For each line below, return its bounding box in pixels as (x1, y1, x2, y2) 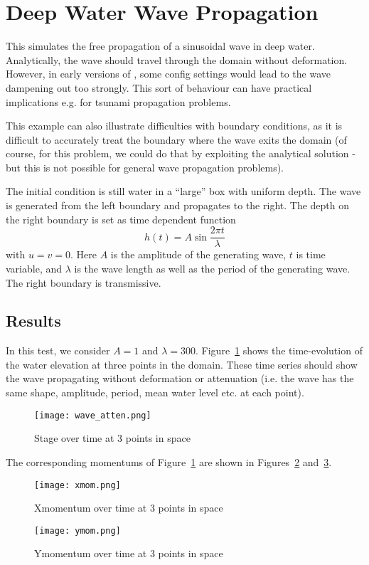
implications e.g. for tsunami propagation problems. (6, 94, 231, 109)
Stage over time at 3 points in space (34, 431, 191, 445)
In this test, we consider (6, 343, 110, 358)
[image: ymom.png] (34, 525, 121, 536)
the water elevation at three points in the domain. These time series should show (6, 357, 358, 371)
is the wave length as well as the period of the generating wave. (74, 260, 351, 275)
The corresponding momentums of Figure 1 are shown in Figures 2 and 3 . (6, 454, 332, 469)
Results (6, 310, 61, 332)
